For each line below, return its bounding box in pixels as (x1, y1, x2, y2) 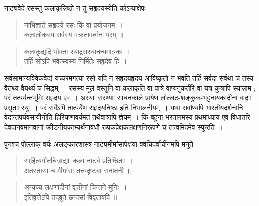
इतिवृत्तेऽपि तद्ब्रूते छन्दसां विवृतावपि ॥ (24, 191, 117, 202)
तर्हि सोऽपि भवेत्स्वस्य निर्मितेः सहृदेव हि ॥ (24, 56, 126, 66)
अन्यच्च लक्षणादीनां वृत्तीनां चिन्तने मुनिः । (24, 182, 127, 192)
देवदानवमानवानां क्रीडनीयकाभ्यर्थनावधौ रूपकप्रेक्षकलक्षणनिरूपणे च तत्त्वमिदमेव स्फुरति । (4, 121, 223, 132)
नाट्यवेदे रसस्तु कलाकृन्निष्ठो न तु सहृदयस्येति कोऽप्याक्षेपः (4, 3, 146, 13)
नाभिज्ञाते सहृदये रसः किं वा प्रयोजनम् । (24, 19, 123, 30)
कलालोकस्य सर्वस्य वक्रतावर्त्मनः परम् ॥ (24, 29, 123, 40)
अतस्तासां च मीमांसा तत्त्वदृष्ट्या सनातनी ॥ (24, 165, 131, 175)
